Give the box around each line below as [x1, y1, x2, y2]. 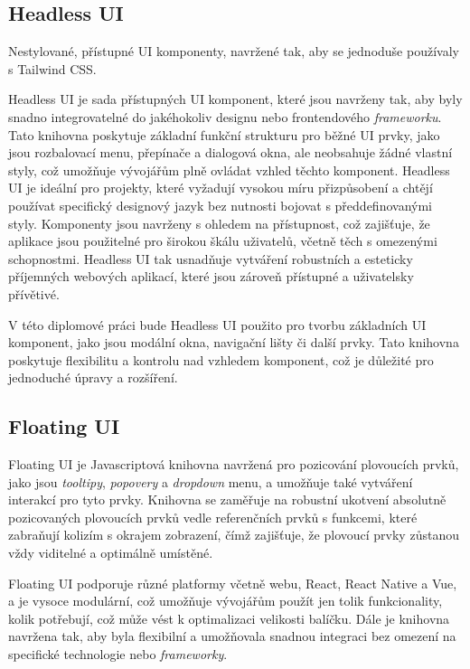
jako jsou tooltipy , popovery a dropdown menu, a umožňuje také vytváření [8, 472, 413, 491]
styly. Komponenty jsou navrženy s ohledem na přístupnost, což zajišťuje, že [8, 213, 430, 232]
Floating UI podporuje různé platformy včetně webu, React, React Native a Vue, [8, 573, 457, 592]
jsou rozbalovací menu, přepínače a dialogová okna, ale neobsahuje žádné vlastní [8, 143, 453, 162]
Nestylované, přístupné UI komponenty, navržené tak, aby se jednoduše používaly [8, 42, 459, 61]
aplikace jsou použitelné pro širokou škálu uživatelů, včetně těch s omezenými [8, 231, 437, 250]
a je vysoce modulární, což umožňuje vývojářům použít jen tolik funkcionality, [8, 591, 443, 610]
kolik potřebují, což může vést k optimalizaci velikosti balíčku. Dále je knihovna [8, 608, 450, 627]
